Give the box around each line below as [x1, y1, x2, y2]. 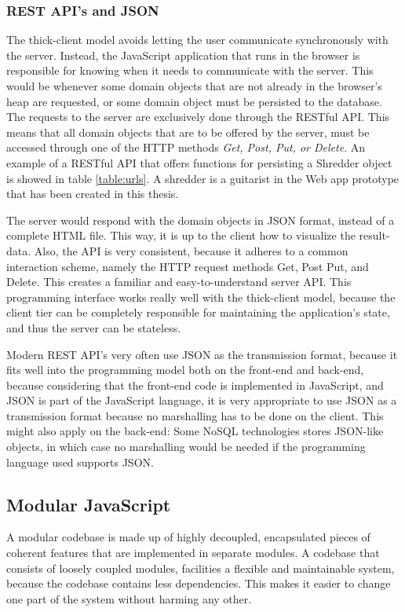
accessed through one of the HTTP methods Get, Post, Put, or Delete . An [6, 139, 365, 156]
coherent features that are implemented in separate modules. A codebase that [6, 544, 380, 561]
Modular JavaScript [6, 492, 171, 516]
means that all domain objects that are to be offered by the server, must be [6, 123, 370, 140]
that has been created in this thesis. [6, 185, 179, 202]
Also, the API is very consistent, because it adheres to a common [34, 242, 348, 258]
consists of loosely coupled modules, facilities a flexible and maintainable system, [6, 559, 395, 576]
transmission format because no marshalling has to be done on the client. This [6, 407, 384, 423]
